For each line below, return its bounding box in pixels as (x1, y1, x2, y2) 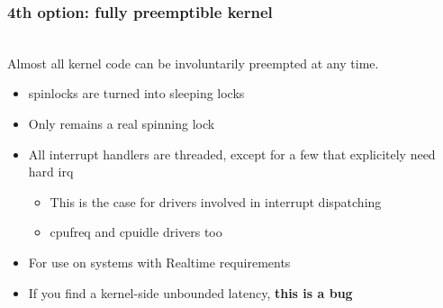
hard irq (28, 162, 74, 181)
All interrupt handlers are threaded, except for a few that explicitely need (28, 144, 436, 163)
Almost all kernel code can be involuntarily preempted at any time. (7, 53, 379, 72)
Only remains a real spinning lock (28, 114, 215, 132)
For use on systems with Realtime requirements (28, 252, 291, 271)
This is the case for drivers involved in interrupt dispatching (50, 192, 382, 211)
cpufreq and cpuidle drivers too (50, 222, 222, 241)
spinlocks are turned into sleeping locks (28, 84, 245, 103)
